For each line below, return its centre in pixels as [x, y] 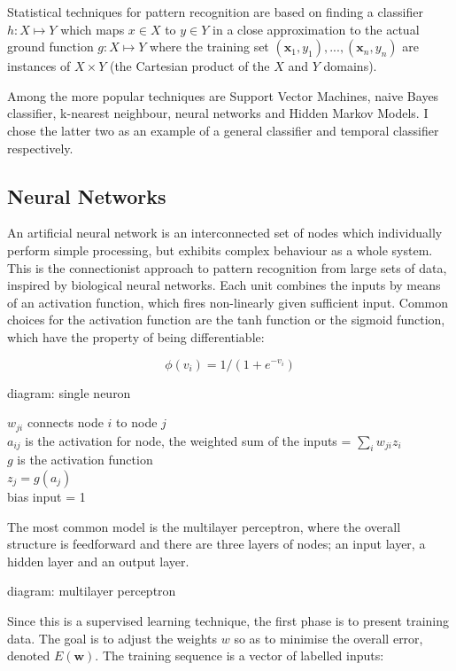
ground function [50, 47]
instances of [39, 66]
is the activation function [85, 460]
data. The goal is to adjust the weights [112, 638]
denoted [29, 655]
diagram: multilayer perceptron [92, 591]
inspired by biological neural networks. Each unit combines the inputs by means [224, 285]
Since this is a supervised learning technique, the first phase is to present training [228, 620]
